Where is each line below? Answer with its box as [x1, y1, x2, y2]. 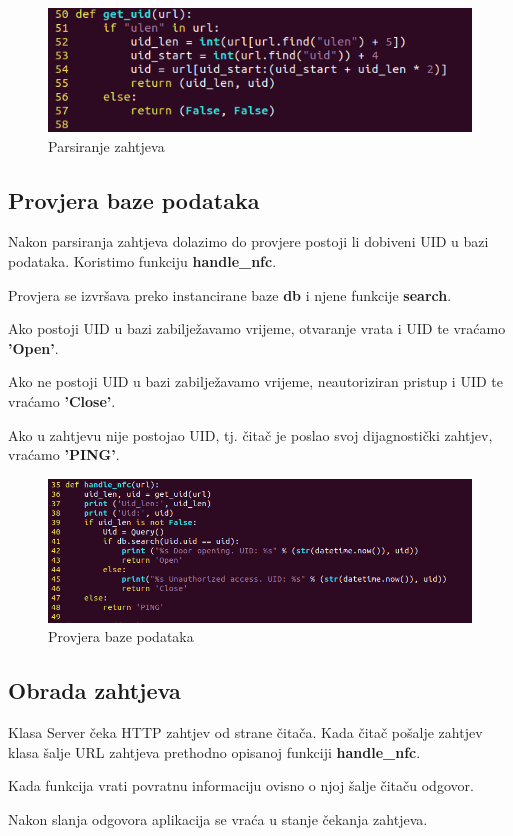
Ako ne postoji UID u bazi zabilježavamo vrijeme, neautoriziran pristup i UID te [8, 371, 503, 392]
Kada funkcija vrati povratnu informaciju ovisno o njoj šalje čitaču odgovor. [8, 775, 474, 796]
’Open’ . [8, 337, 59, 358]
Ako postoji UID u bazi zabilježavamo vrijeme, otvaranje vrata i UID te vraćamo [8, 318, 506, 339]
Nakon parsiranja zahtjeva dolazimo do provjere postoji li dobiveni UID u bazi [8, 231, 489, 252]
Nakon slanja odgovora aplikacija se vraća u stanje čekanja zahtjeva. [8, 808, 428, 829]
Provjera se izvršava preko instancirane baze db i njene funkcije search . [8, 284, 452, 305]
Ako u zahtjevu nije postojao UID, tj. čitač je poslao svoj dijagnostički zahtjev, [8, 424, 493, 445]
